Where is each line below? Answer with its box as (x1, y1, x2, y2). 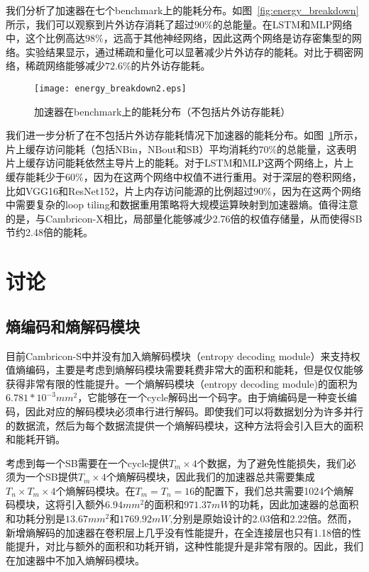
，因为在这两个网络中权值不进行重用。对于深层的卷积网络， (83, 169, 362, 184)
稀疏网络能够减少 (25, 58, 105, 73)
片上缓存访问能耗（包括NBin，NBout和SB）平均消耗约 (6, 141, 259, 156)
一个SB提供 (25, 469, 78, 484)
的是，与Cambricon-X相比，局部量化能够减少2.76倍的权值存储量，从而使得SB (6, 211, 363, 225)
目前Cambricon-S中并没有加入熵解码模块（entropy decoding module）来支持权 (6, 348, 360, 363)
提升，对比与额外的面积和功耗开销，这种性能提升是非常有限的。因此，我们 (15, 539, 363, 554)
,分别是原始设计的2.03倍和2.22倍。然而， (170, 511, 358, 526)
